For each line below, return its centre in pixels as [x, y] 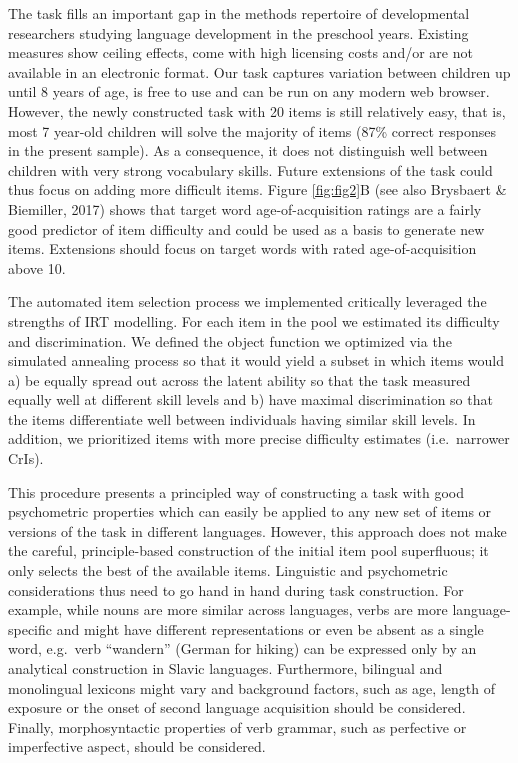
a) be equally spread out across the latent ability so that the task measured [239, 379]
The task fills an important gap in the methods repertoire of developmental [239, 13]
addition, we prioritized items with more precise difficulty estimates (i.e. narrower [259, 438]
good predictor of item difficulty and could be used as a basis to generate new [246, 228]
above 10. [37, 267]
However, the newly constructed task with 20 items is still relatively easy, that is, [257, 110]
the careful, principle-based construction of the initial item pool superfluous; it [248, 550]
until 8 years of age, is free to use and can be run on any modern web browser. [249, 91]
